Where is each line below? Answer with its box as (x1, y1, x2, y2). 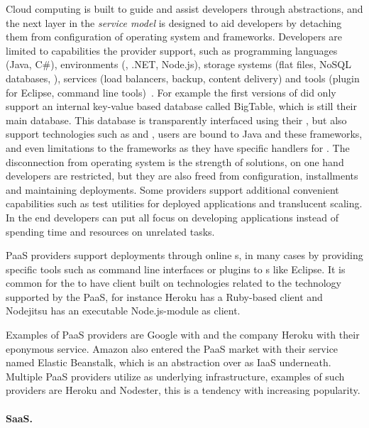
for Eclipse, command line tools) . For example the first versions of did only (6, 84, 336, 99)
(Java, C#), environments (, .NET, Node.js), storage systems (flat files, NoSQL (6, 57, 351, 72)
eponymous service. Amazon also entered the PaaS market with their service (6, 341, 338, 356)
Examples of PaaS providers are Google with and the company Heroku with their (6, 327, 360, 342)
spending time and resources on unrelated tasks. (6, 224, 215, 238)
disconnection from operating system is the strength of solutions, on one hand (6, 154, 344, 169)
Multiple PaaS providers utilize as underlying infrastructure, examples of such (6, 368, 345, 383)
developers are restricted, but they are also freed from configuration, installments (6, 168, 358, 183)
